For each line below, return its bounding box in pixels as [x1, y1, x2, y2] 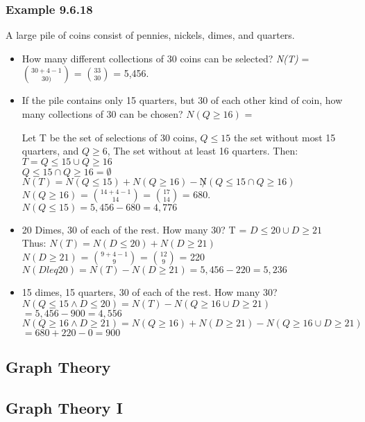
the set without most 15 [233, 130, 336, 144]
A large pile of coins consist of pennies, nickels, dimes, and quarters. [6, 28, 295, 42]
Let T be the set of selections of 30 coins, [22, 130, 197, 144]
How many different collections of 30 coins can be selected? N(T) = [22, 51, 309, 65]
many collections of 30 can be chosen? [22, 107, 183, 121]
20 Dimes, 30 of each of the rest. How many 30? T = [22, 222, 247, 236]
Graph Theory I [6, 396, 123, 418]
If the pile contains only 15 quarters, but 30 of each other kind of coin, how [22, 93, 343, 107]
